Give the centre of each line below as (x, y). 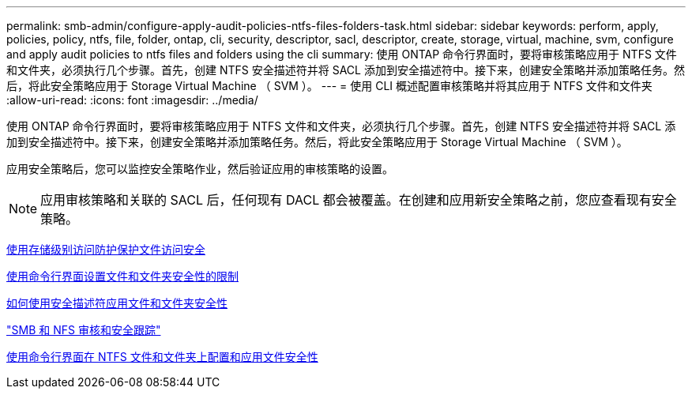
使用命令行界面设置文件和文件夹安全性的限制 (122, 276)
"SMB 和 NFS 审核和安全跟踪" (84, 330)
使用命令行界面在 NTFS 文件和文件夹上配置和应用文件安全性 (162, 357)
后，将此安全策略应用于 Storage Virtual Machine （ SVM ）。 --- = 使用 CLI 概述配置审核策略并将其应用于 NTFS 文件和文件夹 (329, 86)
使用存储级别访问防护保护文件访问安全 (106, 249)
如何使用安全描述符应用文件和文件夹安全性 (117, 303)
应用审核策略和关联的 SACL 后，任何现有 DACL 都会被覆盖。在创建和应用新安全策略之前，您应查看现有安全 (359, 200)
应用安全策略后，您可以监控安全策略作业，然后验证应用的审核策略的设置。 (200, 169)
